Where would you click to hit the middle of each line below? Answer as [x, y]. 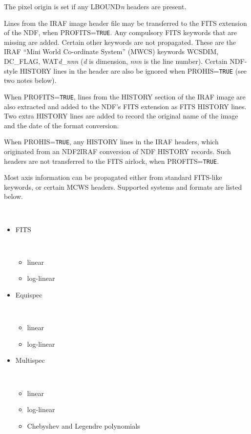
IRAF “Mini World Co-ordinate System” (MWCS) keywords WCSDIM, [111, 51]
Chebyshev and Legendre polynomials [84, 425]
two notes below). [30, 80]
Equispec [29, 294]
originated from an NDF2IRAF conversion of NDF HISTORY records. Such [117, 151]
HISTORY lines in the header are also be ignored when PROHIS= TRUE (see [133, 70]
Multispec [30, 360]
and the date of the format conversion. [62, 125]
